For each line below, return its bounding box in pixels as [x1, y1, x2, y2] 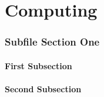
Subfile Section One [5, 34, 100, 49]
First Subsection [5, 59, 72, 72]
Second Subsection [5, 83, 82, 95]
